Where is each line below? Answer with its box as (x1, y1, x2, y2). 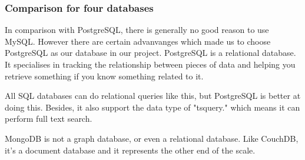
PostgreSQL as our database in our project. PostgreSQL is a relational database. (5, 46, 296, 59)
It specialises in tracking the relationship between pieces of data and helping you (5, 58, 296, 70)
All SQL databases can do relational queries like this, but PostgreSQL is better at (5, 89, 301, 102)
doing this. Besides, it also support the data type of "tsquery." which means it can (5, 101, 300, 113)
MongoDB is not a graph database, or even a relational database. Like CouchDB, (5, 132, 299, 144)
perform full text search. (5, 112, 92, 125)
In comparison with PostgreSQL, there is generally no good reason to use (5, 24, 269, 36)
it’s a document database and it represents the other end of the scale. (5, 144, 256, 156)
